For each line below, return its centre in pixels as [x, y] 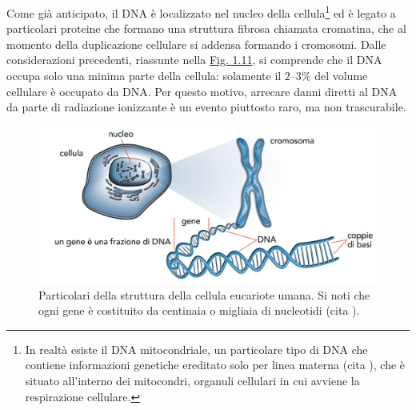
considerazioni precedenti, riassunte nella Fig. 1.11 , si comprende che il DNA [194, 60]
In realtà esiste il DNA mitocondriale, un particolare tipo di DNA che [196, 349]
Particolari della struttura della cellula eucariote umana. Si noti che [204, 294]
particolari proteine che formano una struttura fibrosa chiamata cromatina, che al [206, 28]
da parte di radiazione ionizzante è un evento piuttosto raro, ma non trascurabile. [206, 107]
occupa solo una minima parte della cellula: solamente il [144, 76]
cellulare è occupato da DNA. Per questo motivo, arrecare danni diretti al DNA [202, 91]
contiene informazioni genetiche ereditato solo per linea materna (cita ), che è [215, 365]
